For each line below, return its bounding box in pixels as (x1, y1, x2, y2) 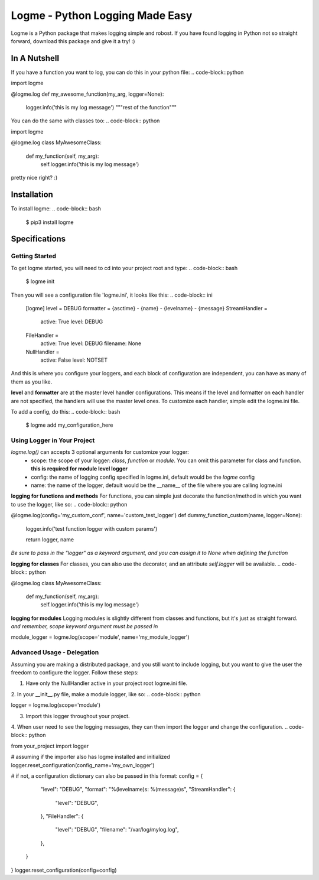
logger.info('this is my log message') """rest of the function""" (25, 104, 177, 111)
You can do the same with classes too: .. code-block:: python (11, 117, 160, 124)
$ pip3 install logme (25, 219, 74, 226)
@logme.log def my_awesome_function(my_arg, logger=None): (11, 90, 164, 98)
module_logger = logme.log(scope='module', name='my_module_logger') (11, 634, 190, 641)
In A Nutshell (11, 53, 59, 63)
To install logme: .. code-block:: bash (11, 205, 102, 212)
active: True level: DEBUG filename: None (40, 340, 142, 347)
